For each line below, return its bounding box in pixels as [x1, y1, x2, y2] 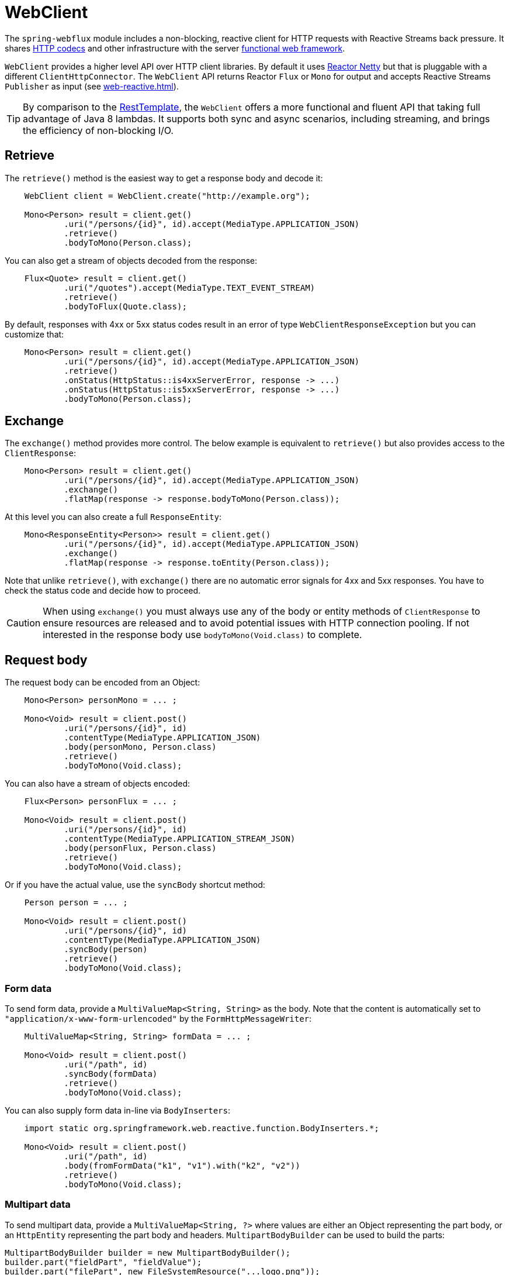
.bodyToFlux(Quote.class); [64, 301, 187, 311]
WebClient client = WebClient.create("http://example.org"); [24, 191, 310, 201]
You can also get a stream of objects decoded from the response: [5, 255, 258, 266]
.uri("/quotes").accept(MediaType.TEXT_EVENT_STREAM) [64, 282, 316, 292]
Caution [6, 617, 41, 629]
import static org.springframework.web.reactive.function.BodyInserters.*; [24, 1124, 379, 1133]
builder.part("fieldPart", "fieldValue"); [5, 1257, 202, 1267]
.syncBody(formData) [64, 1069, 158, 1079]
